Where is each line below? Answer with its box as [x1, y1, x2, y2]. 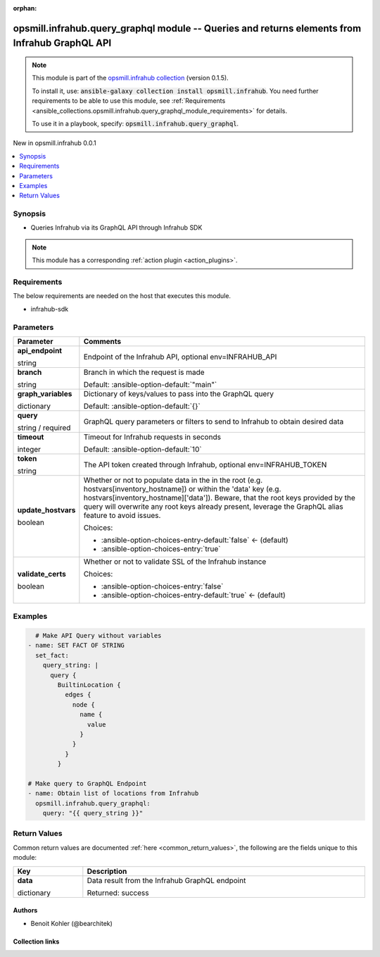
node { [72, 700, 95, 708]
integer [17, 444, 42, 454]
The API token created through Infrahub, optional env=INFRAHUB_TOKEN [83, 459, 327, 469]
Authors [13, 906, 38, 915]
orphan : [13, 4, 37, 12]
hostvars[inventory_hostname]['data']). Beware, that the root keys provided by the [83, 493, 355, 502]
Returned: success [87, 888, 149, 898]
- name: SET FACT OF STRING [27, 641, 125, 650]
